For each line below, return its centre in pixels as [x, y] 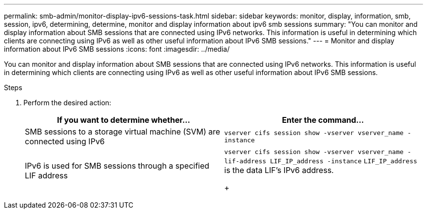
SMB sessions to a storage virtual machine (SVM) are [123, 132]
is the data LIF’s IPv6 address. [279, 170]
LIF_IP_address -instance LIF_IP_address [343, 161]
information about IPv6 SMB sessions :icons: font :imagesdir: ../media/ [117, 49]
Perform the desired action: [68, 103]
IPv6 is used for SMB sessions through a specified [117, 165]
